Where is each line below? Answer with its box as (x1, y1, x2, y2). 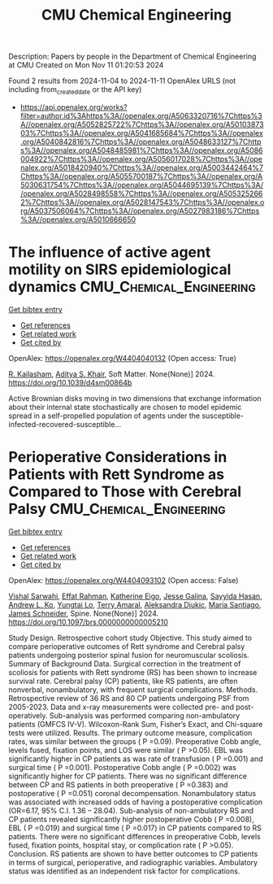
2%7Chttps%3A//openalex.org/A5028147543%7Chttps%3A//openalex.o (19, 197, 265, 207)
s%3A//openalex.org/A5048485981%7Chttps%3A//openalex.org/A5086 (19, 145, 263, 155)
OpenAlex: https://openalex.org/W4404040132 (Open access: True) (8, 353, 237, 363)
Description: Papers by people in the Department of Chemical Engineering (8, 51, 257, 62)
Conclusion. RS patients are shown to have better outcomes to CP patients (8, 848, 258, 859)
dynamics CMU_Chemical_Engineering (8, 278, 256, 296)
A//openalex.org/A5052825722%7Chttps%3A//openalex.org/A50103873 (19, 120, 264, 129)
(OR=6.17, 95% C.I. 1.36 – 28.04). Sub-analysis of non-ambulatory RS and (8, 805, 254, 815)
